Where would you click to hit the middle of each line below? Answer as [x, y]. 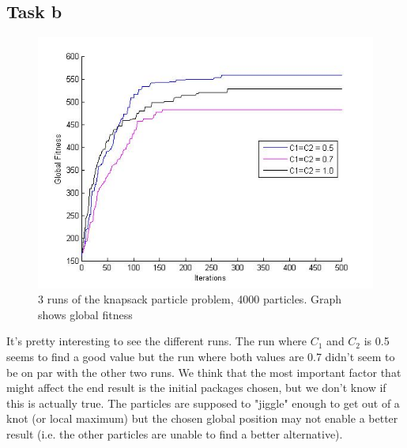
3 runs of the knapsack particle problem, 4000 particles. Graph [190, 299]
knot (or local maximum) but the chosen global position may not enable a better [202, 418]
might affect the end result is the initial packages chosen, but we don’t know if [196, 388]
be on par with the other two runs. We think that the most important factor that [204, 372]
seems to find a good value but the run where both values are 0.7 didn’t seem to [201, 356]
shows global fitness [85, 314]
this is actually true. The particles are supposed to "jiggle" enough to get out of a [203, 403]
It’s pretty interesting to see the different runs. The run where [157, 341]
